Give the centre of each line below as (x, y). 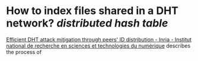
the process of (24, 52)
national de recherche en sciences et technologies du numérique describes (98, 46)
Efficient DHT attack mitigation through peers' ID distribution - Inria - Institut (99, 39)
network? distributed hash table (87, 23)
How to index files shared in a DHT (92, 11)
